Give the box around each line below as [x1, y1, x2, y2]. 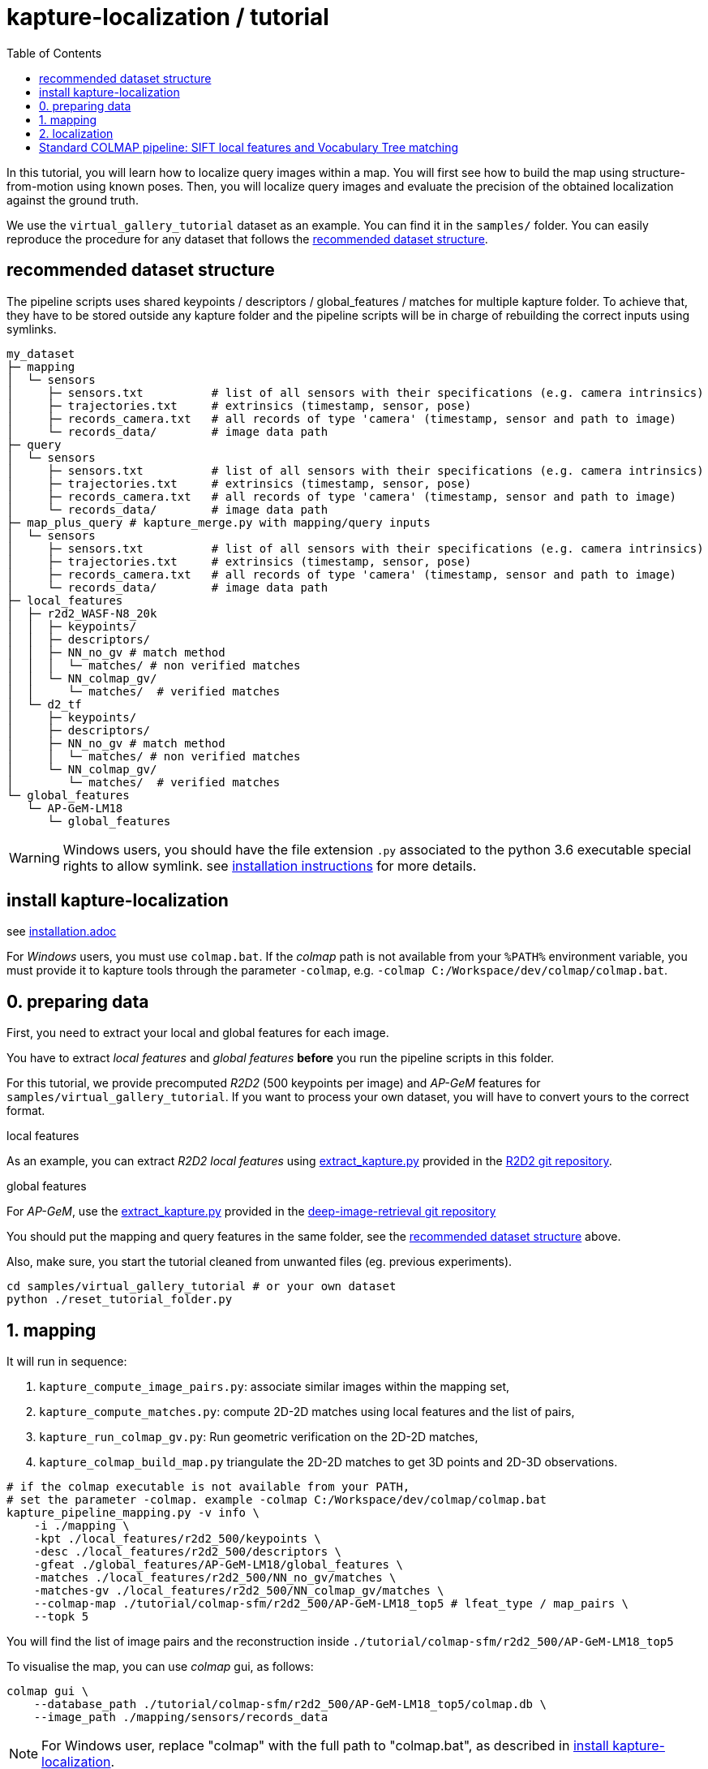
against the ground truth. [6, 192, 139, 207]
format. [6, 1104, 45, 1118]
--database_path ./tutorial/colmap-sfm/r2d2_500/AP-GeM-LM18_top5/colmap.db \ [33, 1698, 547, 1711]
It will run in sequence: [6, 1354, 127, 1369]
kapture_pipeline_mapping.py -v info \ [6, 1506, 260, 1520]
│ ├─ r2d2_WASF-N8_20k [6, 606, 157, 620]
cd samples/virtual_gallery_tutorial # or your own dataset [6, 1280, 397, 1293]
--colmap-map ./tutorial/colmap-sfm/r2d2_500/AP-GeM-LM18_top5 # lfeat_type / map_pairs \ [33, 1597, 629, 1611]
